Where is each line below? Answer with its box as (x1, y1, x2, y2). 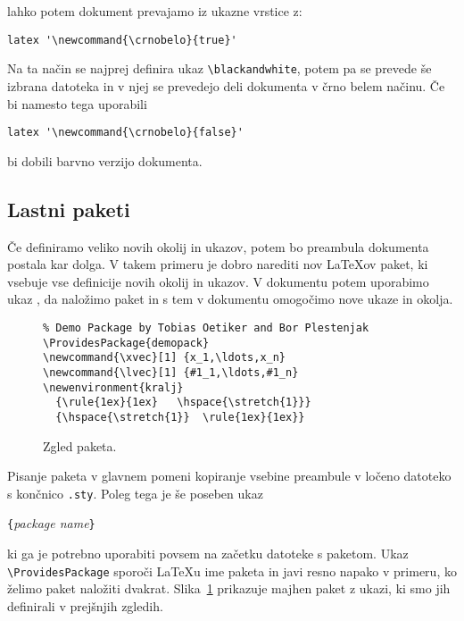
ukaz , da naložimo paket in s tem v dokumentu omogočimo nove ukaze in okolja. (7, 290, 453, 308)
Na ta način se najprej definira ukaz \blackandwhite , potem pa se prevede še (7, 59, 432, 78)
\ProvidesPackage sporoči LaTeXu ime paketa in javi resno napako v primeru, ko (7, 561, 457, 580)
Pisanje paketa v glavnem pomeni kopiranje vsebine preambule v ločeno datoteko (7, 466, 452, 485)
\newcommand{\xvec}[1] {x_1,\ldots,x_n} (43, 351, 286, 365)
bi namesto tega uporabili (7, 94, 147, 113)
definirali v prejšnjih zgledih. (7, 596, 163, 615)
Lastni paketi (7, 195, 130, 222)
